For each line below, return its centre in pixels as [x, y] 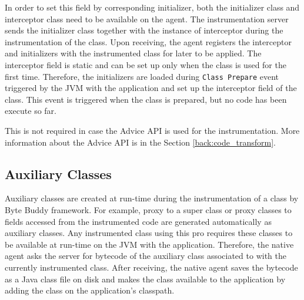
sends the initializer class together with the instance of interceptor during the [144, 30]
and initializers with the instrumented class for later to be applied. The [133, 53]
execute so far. [31, 111]
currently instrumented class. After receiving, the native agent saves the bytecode [151, 267]
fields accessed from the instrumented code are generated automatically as [138, 221]
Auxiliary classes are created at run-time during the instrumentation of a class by [152, 198]
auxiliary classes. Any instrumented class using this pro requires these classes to [149, 233]
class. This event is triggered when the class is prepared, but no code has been [146, 99]
